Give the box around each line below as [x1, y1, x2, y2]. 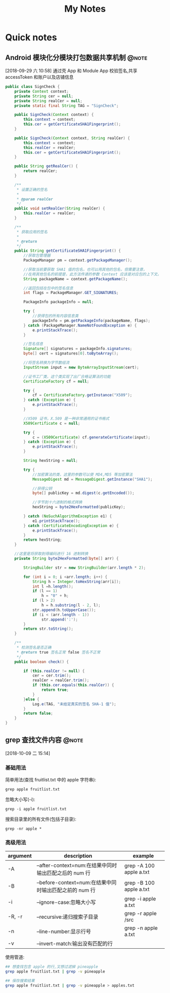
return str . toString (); [23, 626, 73, 631]
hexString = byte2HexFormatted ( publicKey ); [32, 505, 125, 510]
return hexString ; [23, 537, 62, 542]
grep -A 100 [124, 862, 155, 869]
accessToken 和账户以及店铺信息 [5, 74, 74, 80]
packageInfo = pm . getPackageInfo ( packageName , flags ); [32, 318, 151, 323]
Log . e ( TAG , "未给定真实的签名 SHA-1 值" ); [32, 702, 116, 707]
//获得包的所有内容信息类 [32, 313, 79, 318]
